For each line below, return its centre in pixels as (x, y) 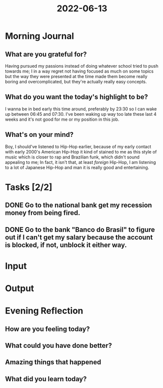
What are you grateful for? (46, 54)
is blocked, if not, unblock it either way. (66, 245)
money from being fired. (43, 213)
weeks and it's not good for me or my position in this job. (62, 119)
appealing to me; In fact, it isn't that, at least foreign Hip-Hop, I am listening (81, 162)
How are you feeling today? (48, 329)
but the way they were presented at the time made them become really (76, 76)
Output (20, 288)
